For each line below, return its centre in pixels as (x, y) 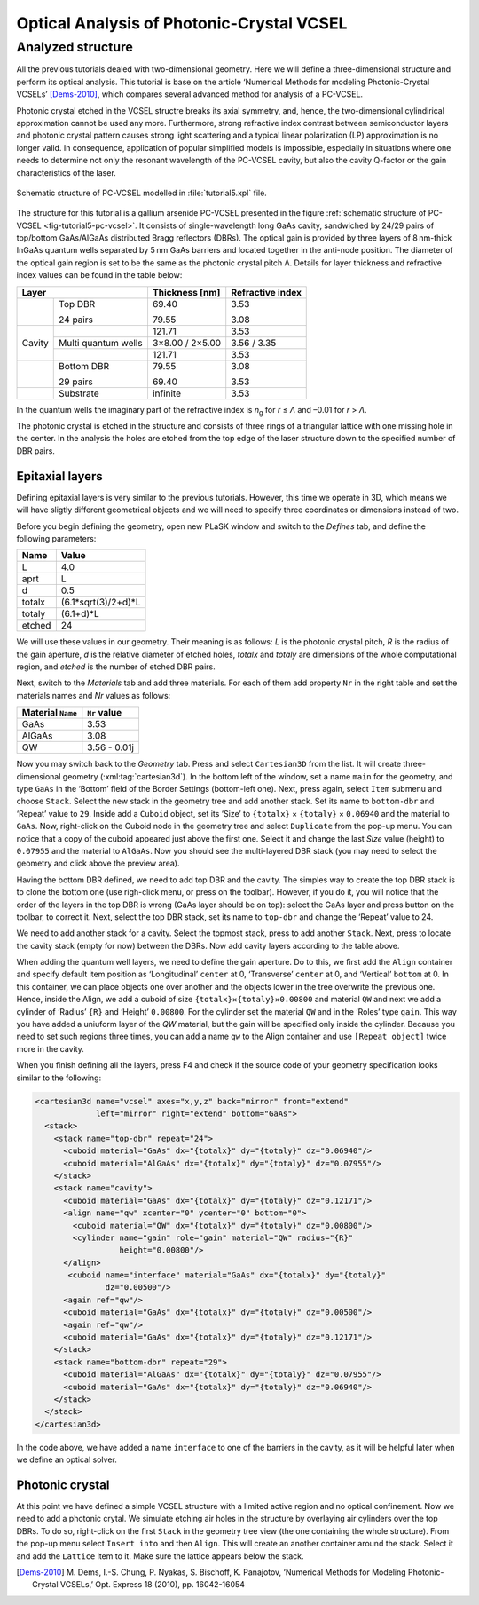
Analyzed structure (75, 47)
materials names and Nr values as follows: (94, 695)
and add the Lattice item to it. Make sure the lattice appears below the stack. (161, 1556)
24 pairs (76, 320)
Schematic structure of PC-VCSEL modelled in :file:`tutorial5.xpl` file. (142, 193)
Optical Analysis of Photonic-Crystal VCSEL (182, 23)
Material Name (49, 713)
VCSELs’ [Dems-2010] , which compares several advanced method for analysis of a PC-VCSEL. (190, 94)
